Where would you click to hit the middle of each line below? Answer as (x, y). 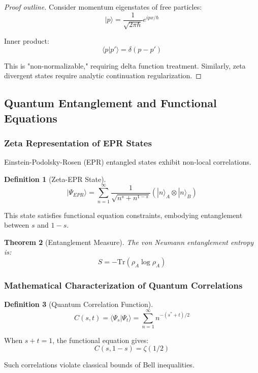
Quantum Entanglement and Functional (110, 103)
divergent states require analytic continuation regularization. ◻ (103, 75)
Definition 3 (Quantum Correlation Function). (79, 304)
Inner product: (27, 41)
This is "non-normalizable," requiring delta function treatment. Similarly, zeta (125, 65)
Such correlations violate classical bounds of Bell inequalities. (99, 365)
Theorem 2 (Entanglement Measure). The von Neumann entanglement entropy (129, 242)
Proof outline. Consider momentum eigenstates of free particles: (103, 7)
